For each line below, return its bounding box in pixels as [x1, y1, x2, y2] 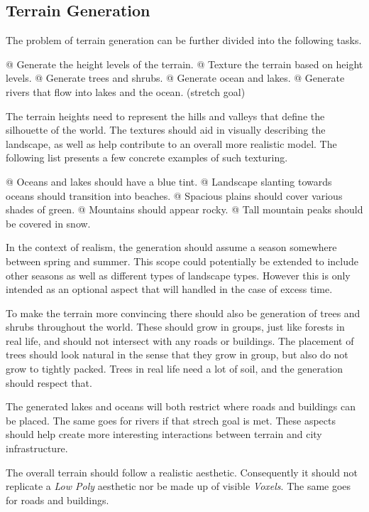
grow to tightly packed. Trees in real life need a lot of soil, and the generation [6, 361, 343, 376]
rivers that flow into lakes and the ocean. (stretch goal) [6, 84, 246, 99]
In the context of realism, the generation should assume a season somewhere [6, 240, 337, 255]
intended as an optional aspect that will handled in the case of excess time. [6, 282, 333, 297]
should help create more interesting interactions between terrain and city [6, 427, 322, 442]
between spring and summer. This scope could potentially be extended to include [6, 253, 358, 268]
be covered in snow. [6, 215, 91, 230]
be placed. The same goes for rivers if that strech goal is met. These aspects [6, 412, 336, 427]
